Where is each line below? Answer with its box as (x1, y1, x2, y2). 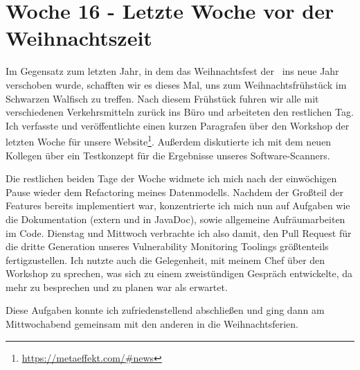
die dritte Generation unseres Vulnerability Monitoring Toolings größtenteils (6, 239, 329, 254)
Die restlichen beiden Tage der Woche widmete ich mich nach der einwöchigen (6, 171, 337, 186)
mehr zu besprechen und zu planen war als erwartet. (6, 279, 228, 294)
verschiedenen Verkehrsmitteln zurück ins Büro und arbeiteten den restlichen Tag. (6, 105, 354, 119)
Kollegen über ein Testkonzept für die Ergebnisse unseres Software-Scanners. (6, 148, 330, 162)
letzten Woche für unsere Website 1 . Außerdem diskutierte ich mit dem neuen (6, 132, 332, 148)
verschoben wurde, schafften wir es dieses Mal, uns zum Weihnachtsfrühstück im (6, 77, 347, 91)
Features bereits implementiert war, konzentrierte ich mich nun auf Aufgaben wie (6, 198, 350, 213)
